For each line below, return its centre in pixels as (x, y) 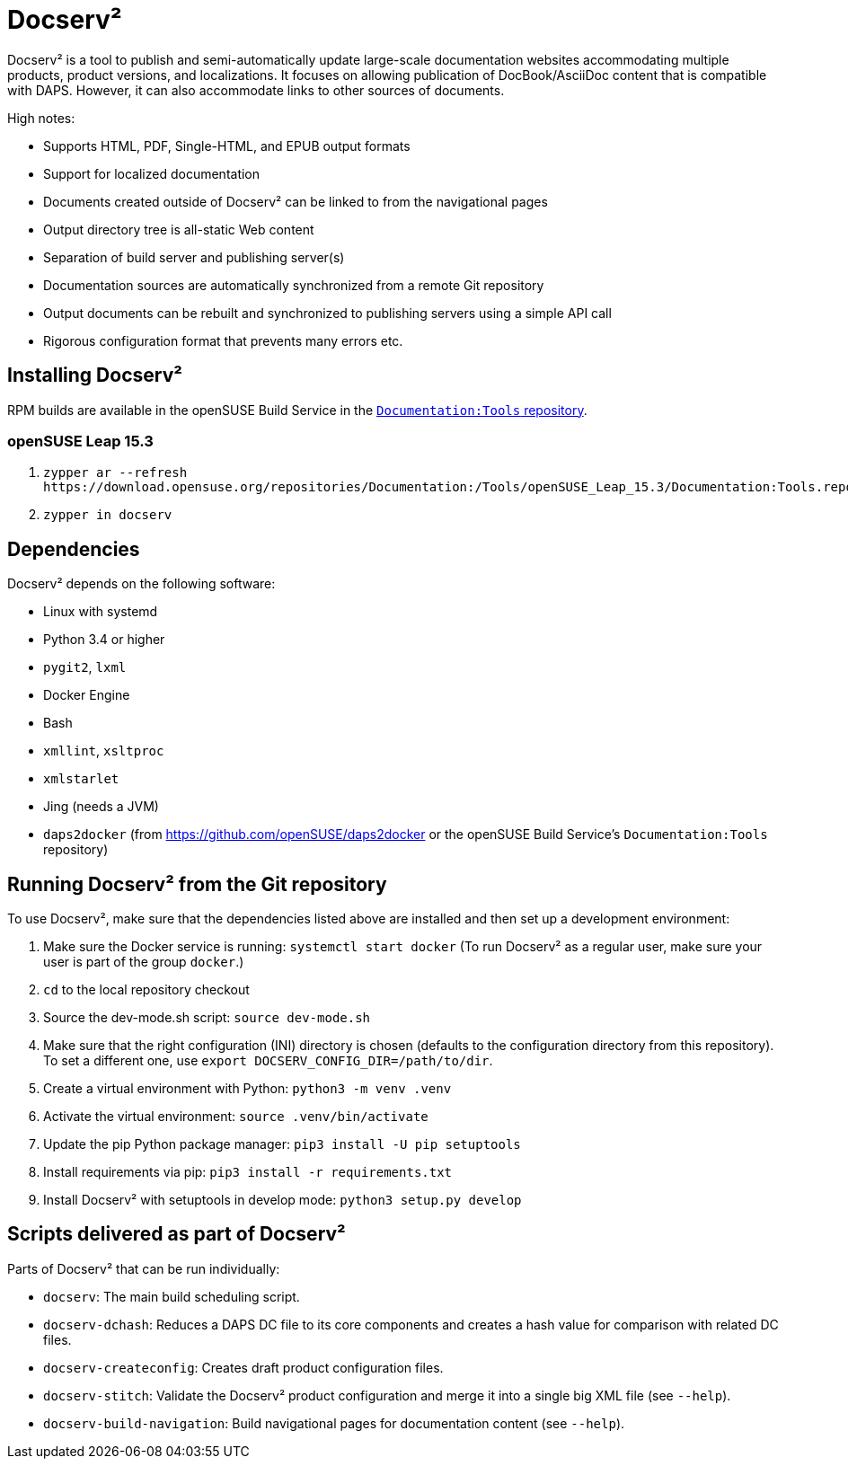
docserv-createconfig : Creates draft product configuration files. (243, 1367)
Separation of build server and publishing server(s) (194, 257)
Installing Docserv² (95, 375)
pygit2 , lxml (85, 667)
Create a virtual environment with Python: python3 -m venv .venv (247, 1089)
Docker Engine (87, 695)
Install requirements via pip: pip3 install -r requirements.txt (248, 1172)
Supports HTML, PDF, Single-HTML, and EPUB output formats (227, 146)
